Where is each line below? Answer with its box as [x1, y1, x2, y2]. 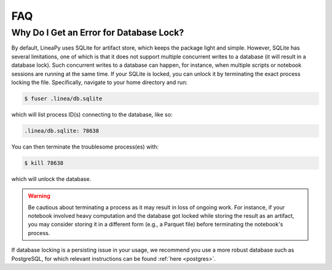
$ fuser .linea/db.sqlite [24, 95, 103, 102]
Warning [28, 192, 50, 199]
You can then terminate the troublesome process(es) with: [11, 143, 159, 150]
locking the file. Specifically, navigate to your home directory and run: [11, 79, 188, 86]
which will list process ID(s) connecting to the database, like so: [11, 110, 173, 118]
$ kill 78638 [24, 160, 64, 166]
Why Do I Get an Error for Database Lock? [11, 27, 184, 38]
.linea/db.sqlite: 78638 [24, 127, 100, 134]
